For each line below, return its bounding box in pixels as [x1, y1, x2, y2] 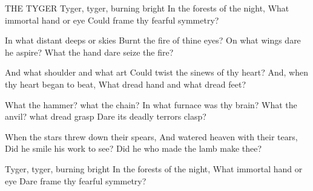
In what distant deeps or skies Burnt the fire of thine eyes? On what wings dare [5, 34, 301, 47]
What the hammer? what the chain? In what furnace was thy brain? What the [5, 98, 297, 111]
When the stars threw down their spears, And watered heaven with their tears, [5, 130, 298, 143]
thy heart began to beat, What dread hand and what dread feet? [5, 77, 246, 90]
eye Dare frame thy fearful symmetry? [5, 174, 147, 187]
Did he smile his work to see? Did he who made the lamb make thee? [5, 142, 262, 155]
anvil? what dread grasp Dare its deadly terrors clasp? [5, 110, 206, 123]
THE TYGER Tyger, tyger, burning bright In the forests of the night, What [5, 2, 289, 14]
